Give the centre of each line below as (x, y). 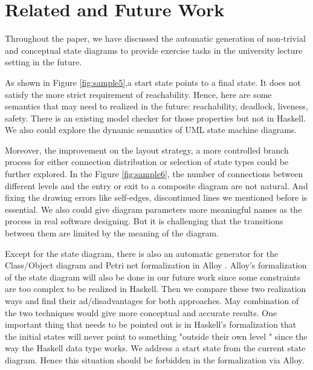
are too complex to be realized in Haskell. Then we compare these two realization (156, 289)
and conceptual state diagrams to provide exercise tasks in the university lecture (154, 50)
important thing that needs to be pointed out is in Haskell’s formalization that (151, 324)
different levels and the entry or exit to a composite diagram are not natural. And (156, 185)
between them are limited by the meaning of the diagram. (112, 233)
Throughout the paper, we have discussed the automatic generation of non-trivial (155, 38)
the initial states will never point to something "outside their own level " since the (156, 336)
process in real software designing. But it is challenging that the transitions (144, 221)
